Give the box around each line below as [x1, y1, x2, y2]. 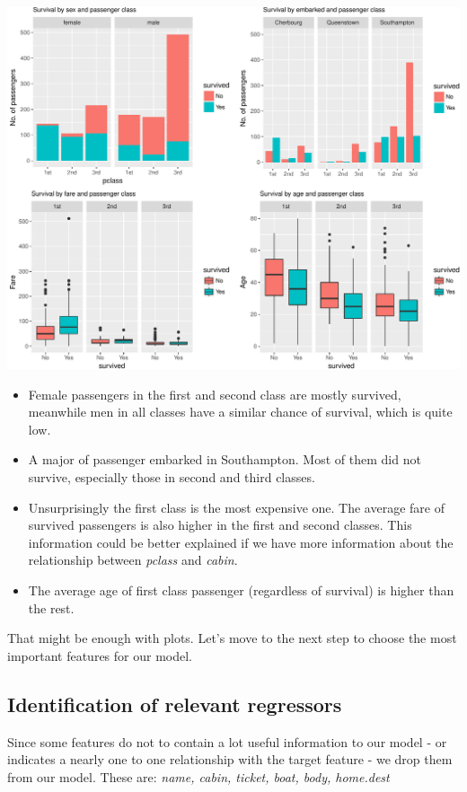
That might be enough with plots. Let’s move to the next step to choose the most [7, 629, 457, 647]
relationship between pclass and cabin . [28, 550, 238, 569]
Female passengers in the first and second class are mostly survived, [28, 384, 401, 403]
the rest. [28, 598, 75, 617]
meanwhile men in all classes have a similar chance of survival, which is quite [28, 402, 453, 421]
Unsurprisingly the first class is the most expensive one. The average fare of [28, 497, 445, 516]
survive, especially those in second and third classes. [28, 468, 315, 487]
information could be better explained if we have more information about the [28, 532, 454, 551]
